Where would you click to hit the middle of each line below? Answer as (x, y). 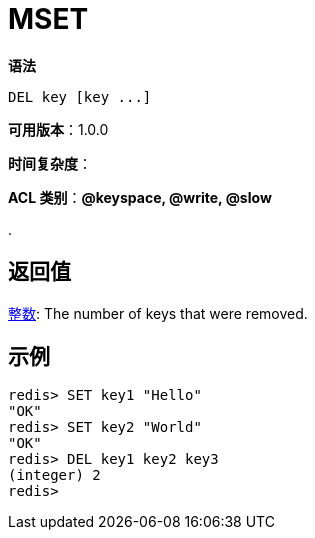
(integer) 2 (54, 475)
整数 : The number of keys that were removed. (158, 313)
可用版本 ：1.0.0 (58, 129)
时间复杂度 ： (50, 163)
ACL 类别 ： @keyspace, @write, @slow (140, 197)
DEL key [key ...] (80, 96)
